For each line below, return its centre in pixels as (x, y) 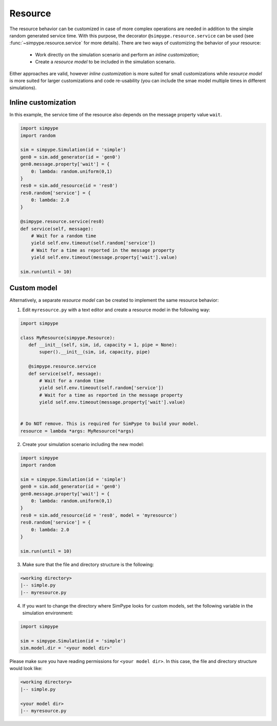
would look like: (26, 669)
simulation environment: (48, 613)
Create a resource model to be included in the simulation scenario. (105, 62)
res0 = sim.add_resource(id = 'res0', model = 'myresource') (99, 515)
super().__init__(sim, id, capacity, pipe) (95, 352)
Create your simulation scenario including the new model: (83, 444)
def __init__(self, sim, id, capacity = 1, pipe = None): (103, 345)
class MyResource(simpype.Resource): (68, 338)
